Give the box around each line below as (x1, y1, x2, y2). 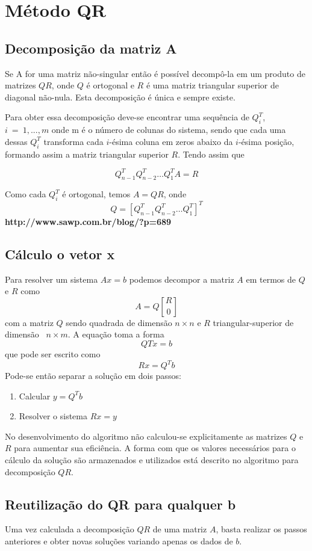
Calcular (19, 389, 51, 402)
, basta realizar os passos (216, 523, 307, 535)
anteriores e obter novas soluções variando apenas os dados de (5, 534, 233, 547)
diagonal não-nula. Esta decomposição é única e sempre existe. (5, 90, 236, 103)
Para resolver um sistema (5, 272, 98, 285)
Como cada (5, 188, 46, 200)
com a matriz (5, 316, 54, 328)
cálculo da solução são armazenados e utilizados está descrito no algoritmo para (5, 453, 299, 466)
